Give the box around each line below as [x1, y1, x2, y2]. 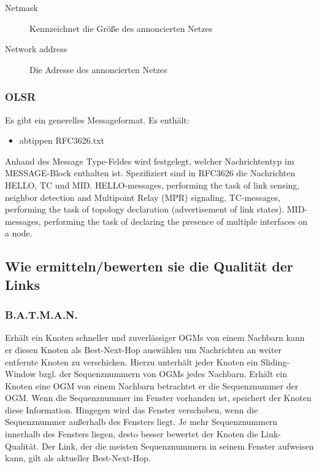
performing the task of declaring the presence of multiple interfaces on [44, 214, 307, 227]
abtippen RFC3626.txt [19, 134, 104, 147]
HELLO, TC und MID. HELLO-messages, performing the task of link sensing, [5, 178, 300, 191]
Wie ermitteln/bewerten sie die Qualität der [5, 257, 293, 276]
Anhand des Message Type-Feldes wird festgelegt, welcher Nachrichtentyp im [5, 154, 294, 167]
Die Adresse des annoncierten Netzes [29, 63, 167, 76]
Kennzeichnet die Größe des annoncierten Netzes [29, 21, 213, 34]
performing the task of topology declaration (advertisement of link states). [5, 203, 285, 216]
